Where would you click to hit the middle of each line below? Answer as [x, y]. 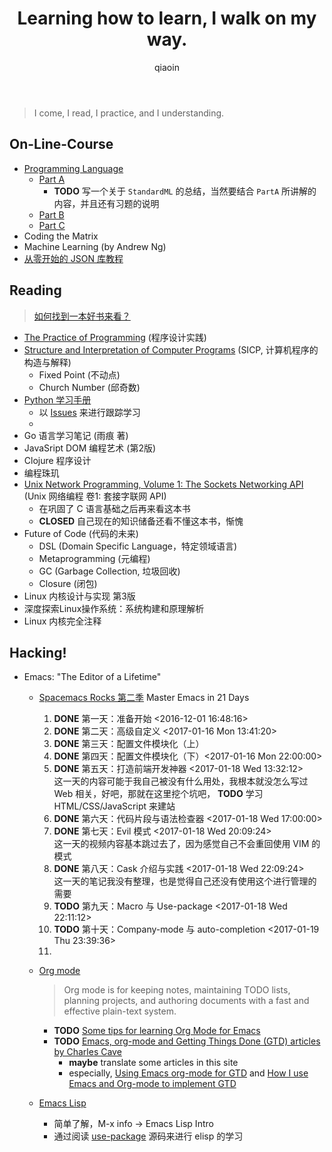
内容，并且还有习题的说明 [106, 203]
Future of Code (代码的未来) [81, 533]
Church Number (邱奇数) [89, 387]
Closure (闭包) [68, 583]
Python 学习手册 [57, 399]
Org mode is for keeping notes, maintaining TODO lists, [177, 990]
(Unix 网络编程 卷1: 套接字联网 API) [95, 496]
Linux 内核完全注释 [62, 621]
